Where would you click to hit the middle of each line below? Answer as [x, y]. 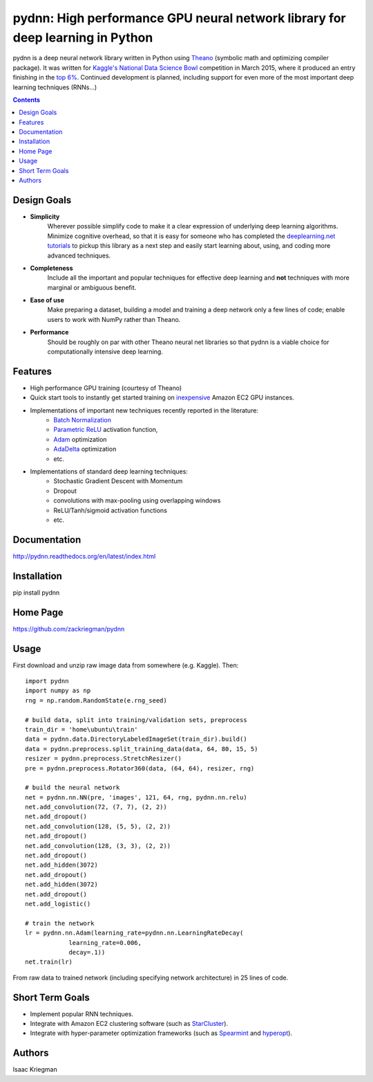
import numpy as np [58, 691]
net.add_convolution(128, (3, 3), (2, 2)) [98, 846]
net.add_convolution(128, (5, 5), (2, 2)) [98, 826]
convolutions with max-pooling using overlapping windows [137, 501]
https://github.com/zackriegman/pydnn [69, 629]
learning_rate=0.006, [105, 943]
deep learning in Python [83, 37]
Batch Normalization [83, 420]
